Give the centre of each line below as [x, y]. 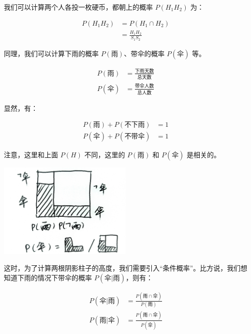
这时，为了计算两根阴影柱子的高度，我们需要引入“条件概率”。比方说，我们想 [126, 268]
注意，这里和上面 [31, 154]
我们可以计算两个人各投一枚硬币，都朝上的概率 [78, 7]
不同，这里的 [105, 154]
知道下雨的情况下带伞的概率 [48, 277]
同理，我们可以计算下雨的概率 [51, 53]
